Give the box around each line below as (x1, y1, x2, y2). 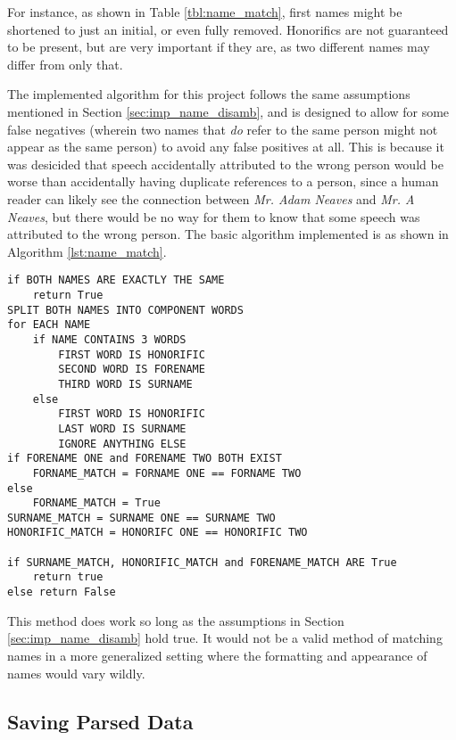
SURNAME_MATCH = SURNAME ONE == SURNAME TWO (7, 511, 276, 524)
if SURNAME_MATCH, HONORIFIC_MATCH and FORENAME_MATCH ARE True (7, 555, 397, 569)
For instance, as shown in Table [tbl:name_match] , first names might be (7, 3, 402, 21)
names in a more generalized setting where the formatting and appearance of (7, 645, 427, 664)
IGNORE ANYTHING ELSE (58, 437, 187, 450)
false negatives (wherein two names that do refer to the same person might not (7, 119, 438, 138)
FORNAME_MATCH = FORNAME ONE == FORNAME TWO (32, 466, 302, 480)
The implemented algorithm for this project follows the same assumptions (7, 85, 410, 103)
